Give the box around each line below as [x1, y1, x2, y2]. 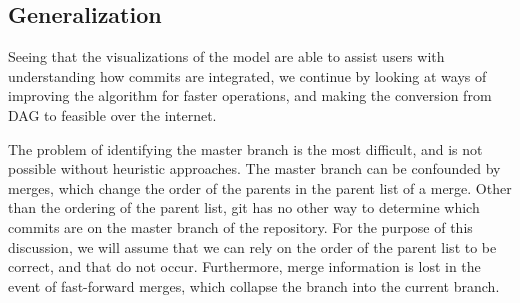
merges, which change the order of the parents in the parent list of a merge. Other [8, 177, 512, 198]
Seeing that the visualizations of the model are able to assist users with [8, 46, 445, 67]
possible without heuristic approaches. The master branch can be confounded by [8, 158, 501, 179]
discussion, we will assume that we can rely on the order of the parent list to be [8, 236, 497, 257]
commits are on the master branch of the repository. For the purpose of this [8, 216, 473, 237]
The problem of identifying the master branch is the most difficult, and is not [8, 138, 483, 159]
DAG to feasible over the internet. [8, 104, 217, 125]
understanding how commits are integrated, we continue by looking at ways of [8, 65, 487, 86]
